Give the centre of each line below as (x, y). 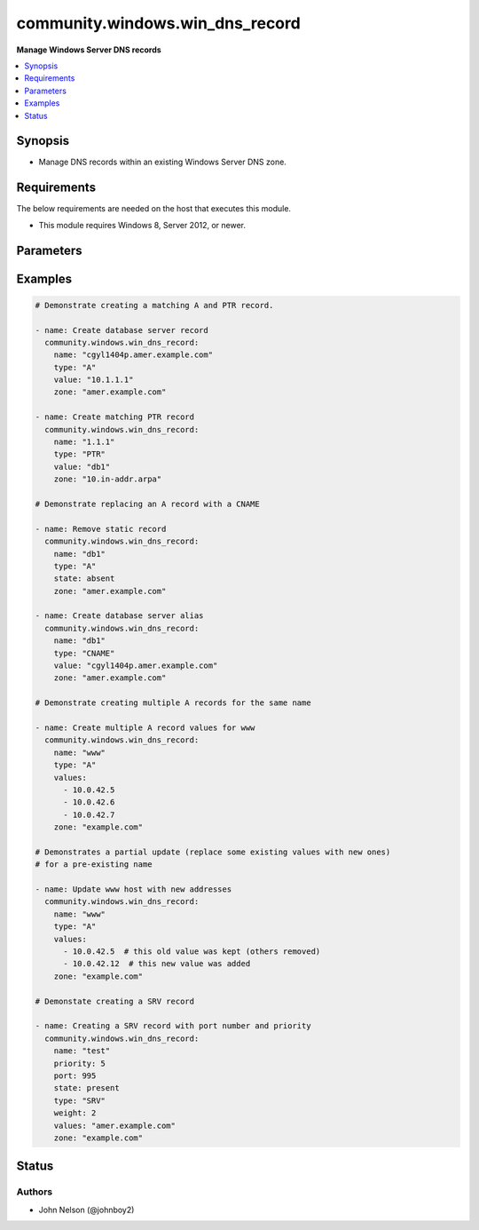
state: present (86, 1088)
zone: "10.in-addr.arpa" (108, 479)
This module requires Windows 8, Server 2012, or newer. (142, 225)
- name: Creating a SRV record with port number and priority (173, 1026)
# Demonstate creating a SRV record (115, 1001)
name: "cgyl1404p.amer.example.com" (133, 355)
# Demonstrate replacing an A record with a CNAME (148, 504)
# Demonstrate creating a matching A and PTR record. (154, 305)
